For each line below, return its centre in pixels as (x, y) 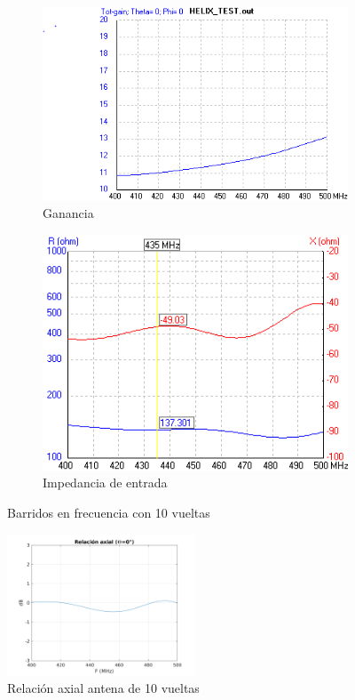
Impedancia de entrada (105, 483)
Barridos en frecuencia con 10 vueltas (109, 513)
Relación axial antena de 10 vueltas (103, 688)
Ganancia (68, 213)
